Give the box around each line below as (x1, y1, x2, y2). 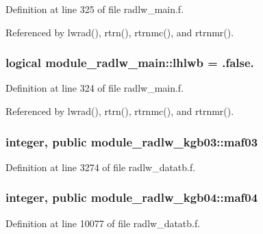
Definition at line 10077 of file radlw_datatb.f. (5, 216, 201, 230)
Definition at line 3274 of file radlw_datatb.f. (5, 159, 196, 174)
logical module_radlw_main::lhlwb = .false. (5, 54, 254, 71)
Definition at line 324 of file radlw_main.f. (5, 81, 184, 95)
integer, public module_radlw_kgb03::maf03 (5, 133, 258, 150)
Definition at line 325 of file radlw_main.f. (5, 2, 184, 16)
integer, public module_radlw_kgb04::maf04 (5, 189, 258, 206)
